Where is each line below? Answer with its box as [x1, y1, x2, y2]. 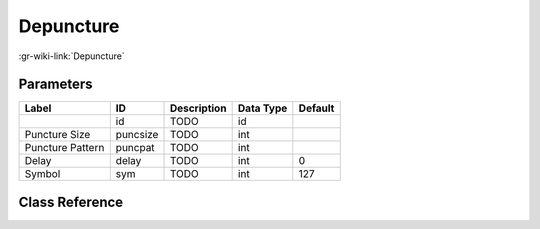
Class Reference [18, 193, 124, 210]
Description [169, 101, 227, 115]
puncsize [115, 128, 159, 142]
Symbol [24, 167, 61, 181]
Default [298, 101, 335, 115]
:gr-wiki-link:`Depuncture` [18, 50, 125, 62]
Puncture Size [24, 128, 91, 142]
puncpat [115, 141, 155, 155]
